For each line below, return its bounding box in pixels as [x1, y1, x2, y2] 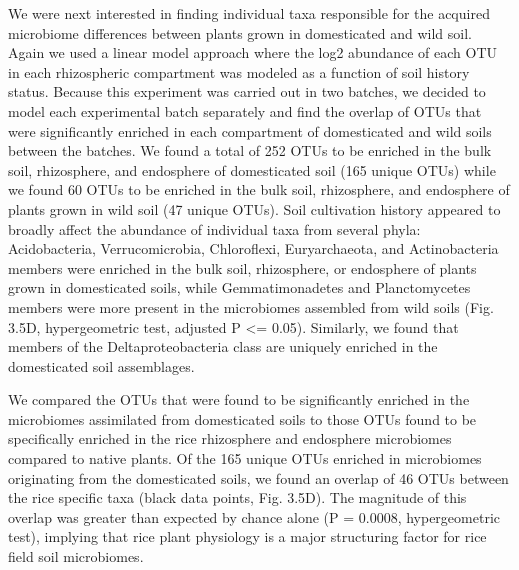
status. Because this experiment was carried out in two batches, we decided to [8, 81, 486, 102]
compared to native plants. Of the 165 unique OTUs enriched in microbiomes [8, 448, 482, 469]
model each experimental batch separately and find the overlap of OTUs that [8, 100, 482, 121]
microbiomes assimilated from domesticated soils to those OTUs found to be [8, 408, 477, 429]
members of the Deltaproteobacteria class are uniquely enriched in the [8, 336, 438, 357]
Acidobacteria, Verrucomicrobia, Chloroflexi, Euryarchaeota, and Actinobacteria [8, 238, 499, 259]
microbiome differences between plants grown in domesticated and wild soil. [8, 22, 472, 43]
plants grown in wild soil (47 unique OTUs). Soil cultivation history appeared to [8, 198, 501, 219]
